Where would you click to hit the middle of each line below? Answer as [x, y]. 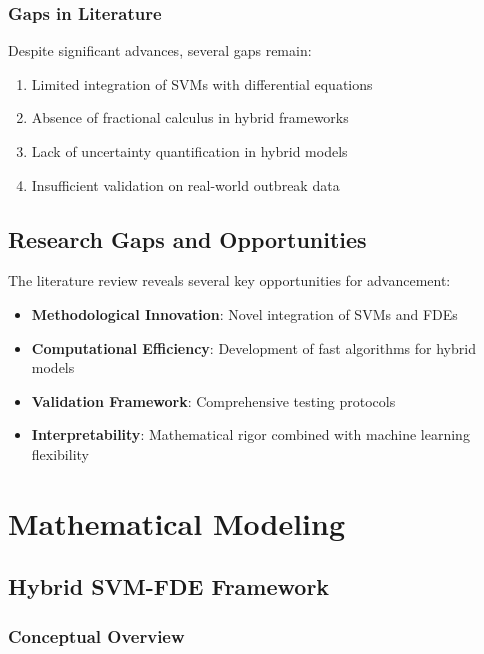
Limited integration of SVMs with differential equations [202, 83]
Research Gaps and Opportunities [187, 238]
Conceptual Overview [96, 635]
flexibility [60, 453]
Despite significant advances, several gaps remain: [160, 50]
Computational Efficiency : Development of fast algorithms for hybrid [253, 347]
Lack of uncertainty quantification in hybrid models [189, 151]
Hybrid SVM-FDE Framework [169, 586]
